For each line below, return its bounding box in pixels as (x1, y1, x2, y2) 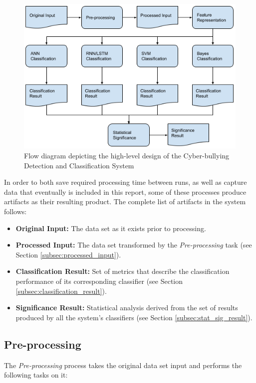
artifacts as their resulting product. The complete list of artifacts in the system (4, 196, 246, 207)
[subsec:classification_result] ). (15, 285, 107, 296)
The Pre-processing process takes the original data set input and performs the (4, 360, 242, 370)
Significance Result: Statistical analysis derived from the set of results (15, 302, 238, 313)
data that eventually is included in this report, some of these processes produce (4, 186, 247, 197)
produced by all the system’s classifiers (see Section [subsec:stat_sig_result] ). (15, 312, 253, 322)
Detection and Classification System (24, 160, 134, 170)
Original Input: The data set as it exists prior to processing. (15, 223, 206, 233)
